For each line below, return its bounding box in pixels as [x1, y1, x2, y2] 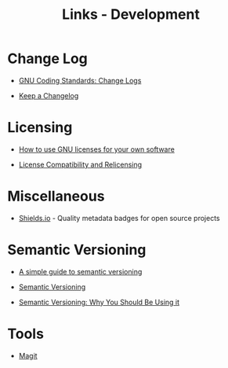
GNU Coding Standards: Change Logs [18, 75, 142, 85]
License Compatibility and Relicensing [18, 160, 143, 169]
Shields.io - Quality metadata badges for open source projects [18, 213, 220, 223]
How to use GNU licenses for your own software [18, 144, 176, 154]
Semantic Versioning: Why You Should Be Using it [18, 297, 180, 307]
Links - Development [61, 6, 201, 24]
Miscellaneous [7, 187, 105, 205]
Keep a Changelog [18, 90, 79, 100]
